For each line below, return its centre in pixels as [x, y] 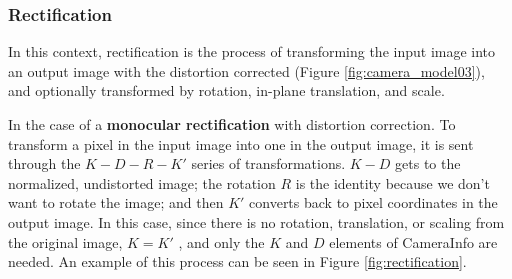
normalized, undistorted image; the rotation [142, 182]
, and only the [221, 241]
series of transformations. [268, 163]
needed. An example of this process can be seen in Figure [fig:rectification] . [237, 261]
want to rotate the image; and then [116, 202]
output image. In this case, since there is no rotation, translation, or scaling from [256, 221]
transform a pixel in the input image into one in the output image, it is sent [241, 143]
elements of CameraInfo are [413, 241]
